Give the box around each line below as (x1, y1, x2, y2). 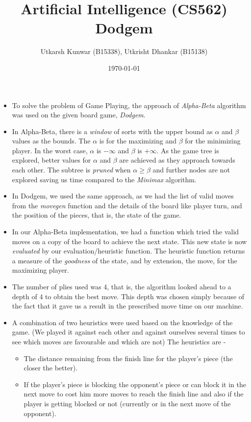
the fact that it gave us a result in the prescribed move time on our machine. (12, 301, 243, 311)
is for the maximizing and (99, 136, 177, 146)
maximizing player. (12, 265, 69, 275)
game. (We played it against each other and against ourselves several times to (12, 327, 245, 337)
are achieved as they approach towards (119, 155, 235, 165)
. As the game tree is (156, 145, 219, 155)
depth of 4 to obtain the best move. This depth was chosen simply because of (12, 291, 245, 301)
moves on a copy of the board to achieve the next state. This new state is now (12, 236, 247, 246)
